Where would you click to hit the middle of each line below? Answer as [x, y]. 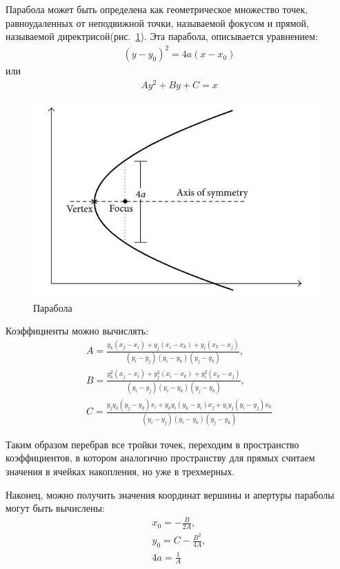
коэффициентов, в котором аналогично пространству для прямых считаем [160, 458]
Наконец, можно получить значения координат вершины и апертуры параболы [170, 494]
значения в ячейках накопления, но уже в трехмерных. [120, 471]
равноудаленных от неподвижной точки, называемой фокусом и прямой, [157, 22]
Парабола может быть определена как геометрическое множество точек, [157, 9]
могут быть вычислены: [55, 508]
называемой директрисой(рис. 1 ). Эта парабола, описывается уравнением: [162, 36]
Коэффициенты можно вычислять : [77, 331]
